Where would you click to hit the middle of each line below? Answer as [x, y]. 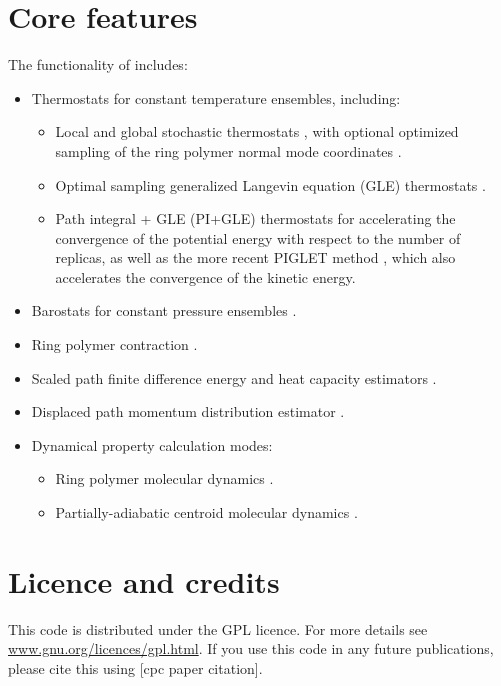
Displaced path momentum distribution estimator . [188, 411]
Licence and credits [144, 580]
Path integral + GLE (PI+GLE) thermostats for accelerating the [255, 218]
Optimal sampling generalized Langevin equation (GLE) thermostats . [270, 184]
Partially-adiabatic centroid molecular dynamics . [206, 512]
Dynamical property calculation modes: [152, 444]
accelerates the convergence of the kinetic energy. [205, 276]
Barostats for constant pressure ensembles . [164, 310]
